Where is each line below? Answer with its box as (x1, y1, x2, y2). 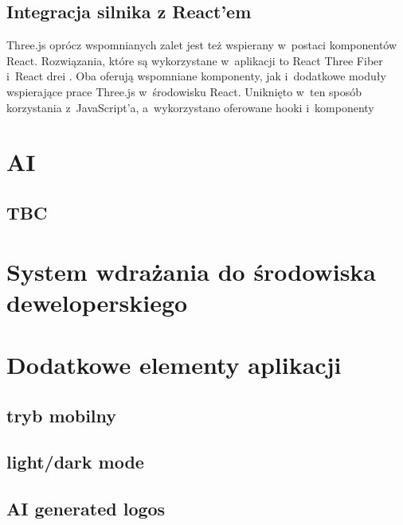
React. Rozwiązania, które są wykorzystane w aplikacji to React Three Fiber (6, 52, 383, 68)
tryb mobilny (6, 402, 117, 427)
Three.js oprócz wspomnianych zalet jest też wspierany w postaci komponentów (6, 37, 397, 53)
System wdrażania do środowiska (6, 255, 377, 287)
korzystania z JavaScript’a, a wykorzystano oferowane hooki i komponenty (6, 99, 374, 115)
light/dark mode (6, 449, 144, 474)
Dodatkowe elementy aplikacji (6, 348, 342, 381)
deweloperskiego (6, 286, 188, 318)
